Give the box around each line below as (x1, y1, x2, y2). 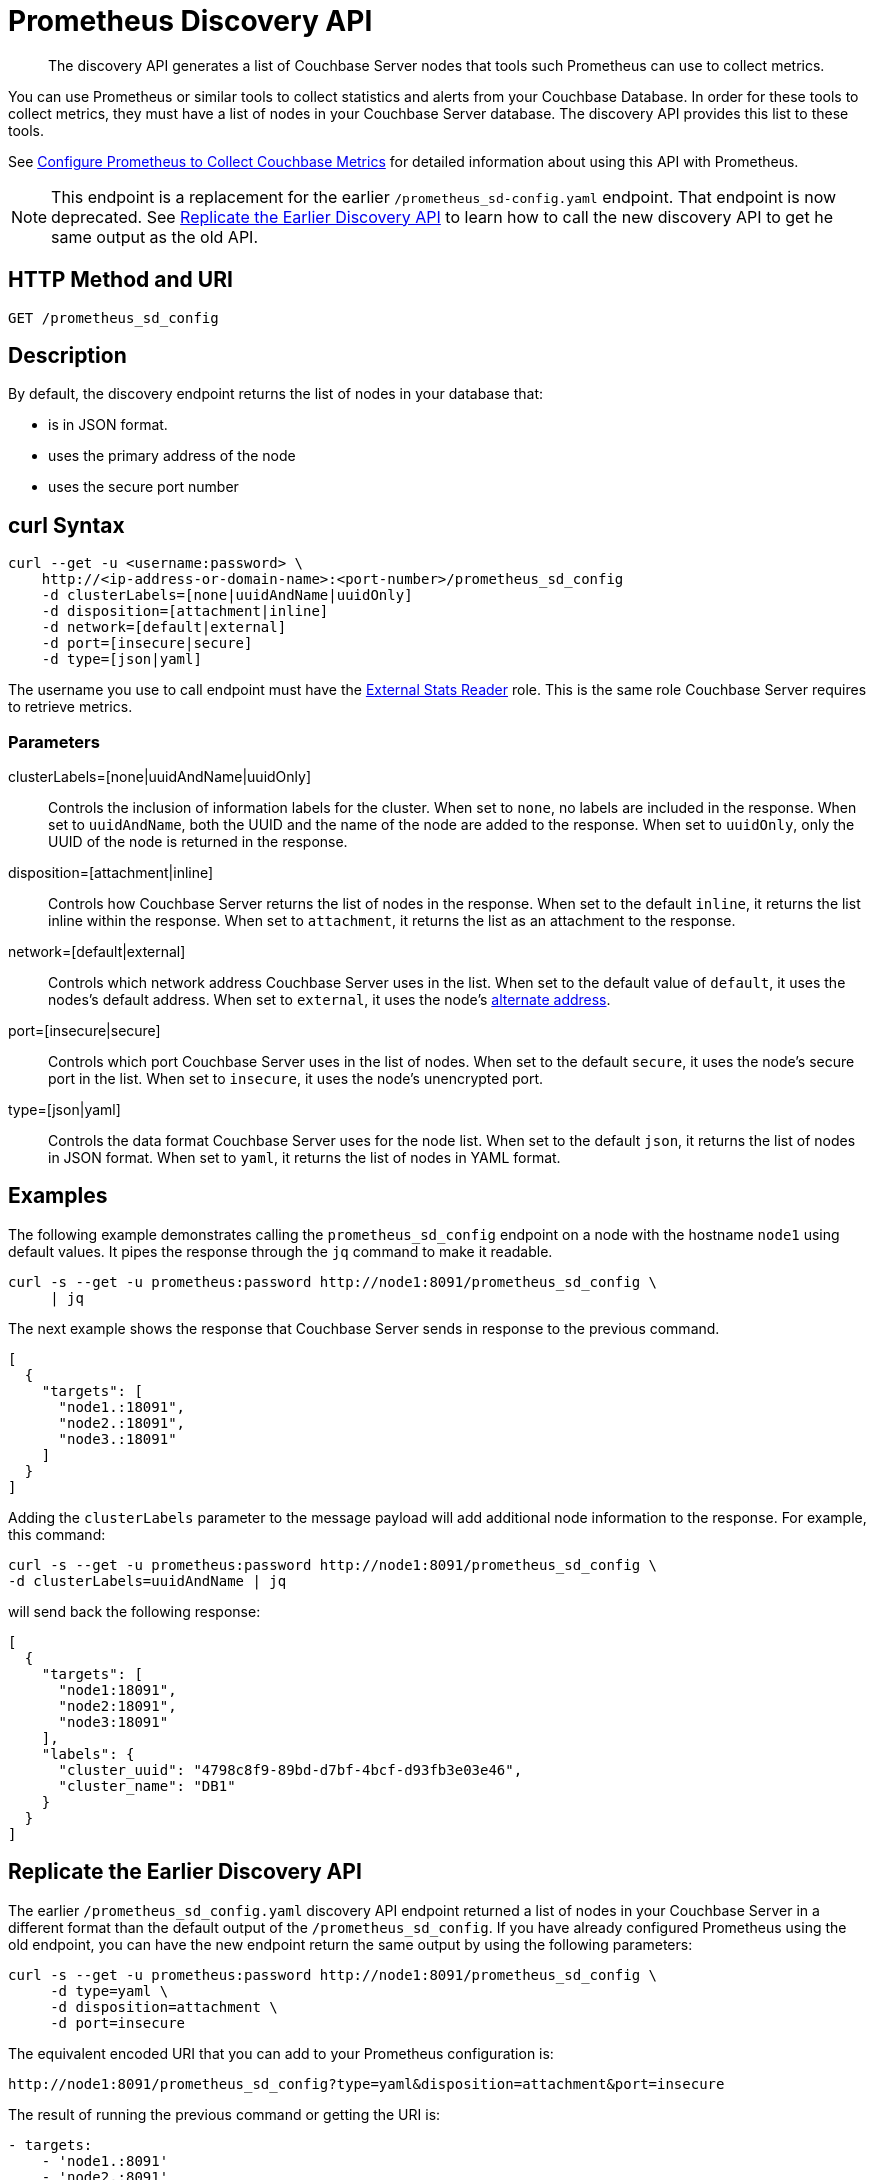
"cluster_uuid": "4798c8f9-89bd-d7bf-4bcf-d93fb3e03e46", (58, 1761, 523, 1778)
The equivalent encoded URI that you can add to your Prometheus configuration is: (8, 2044, 554, 2062)
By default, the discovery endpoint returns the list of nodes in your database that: (8, 385, 544, 403)
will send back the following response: (8, 1602, 261, 1620)
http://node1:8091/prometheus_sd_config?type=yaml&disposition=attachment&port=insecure (8, 2075, 725, 2092)
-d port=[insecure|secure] (41, 635, 253, 652)
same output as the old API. (51, 226, 258, 247)
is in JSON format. (48, 416, 168, 434)
